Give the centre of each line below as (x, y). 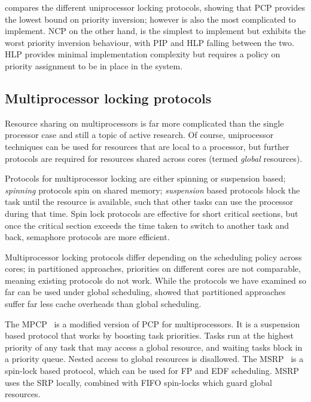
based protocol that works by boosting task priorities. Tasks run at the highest (150, 335)
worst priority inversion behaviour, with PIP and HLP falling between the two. (150, 42)
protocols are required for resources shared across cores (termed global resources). (154, 158)
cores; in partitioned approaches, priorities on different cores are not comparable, (153, 268)
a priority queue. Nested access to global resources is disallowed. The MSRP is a (154, 359)
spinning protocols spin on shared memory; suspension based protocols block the (153, 190)
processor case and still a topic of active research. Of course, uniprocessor (139, 135)
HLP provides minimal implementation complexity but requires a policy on (143, 54)
